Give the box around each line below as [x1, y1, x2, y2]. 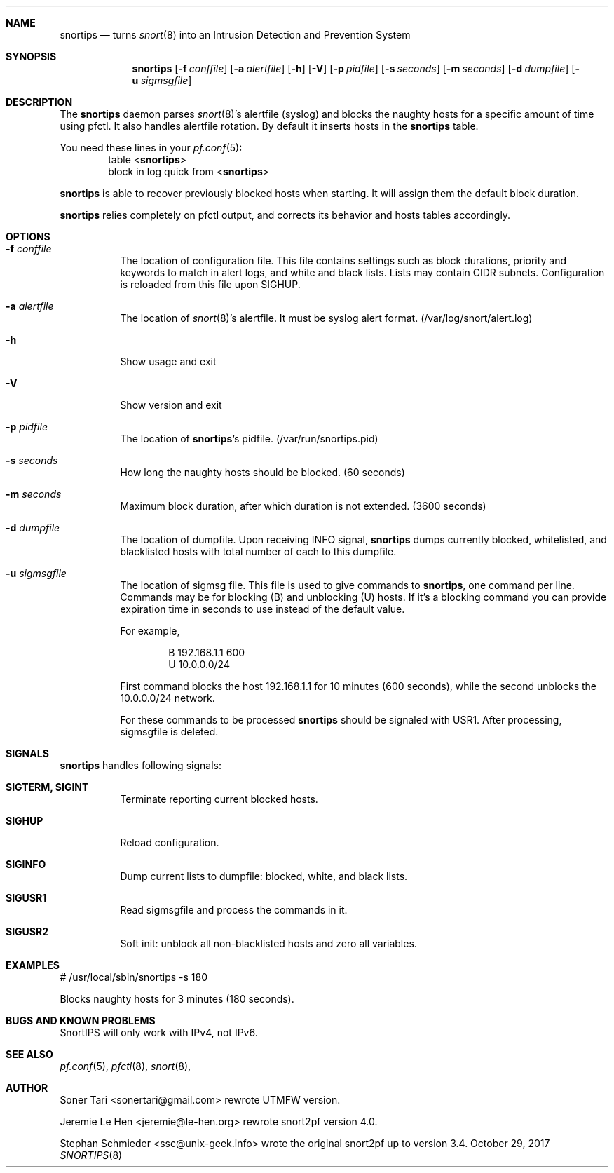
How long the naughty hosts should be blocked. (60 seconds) [120, 466, 405, 478]
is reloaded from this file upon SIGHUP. [120, 278, 301, 290]
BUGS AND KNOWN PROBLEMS [6, 1015, 156, 1026]
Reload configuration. [120, 836, 219, 848]
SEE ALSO [6, 1048, 53, 1060]
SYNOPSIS [6, 50, 57, 62]
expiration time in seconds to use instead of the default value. [120, 603, 405, 615]
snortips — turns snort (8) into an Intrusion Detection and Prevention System [60, 29, 411, 41]
